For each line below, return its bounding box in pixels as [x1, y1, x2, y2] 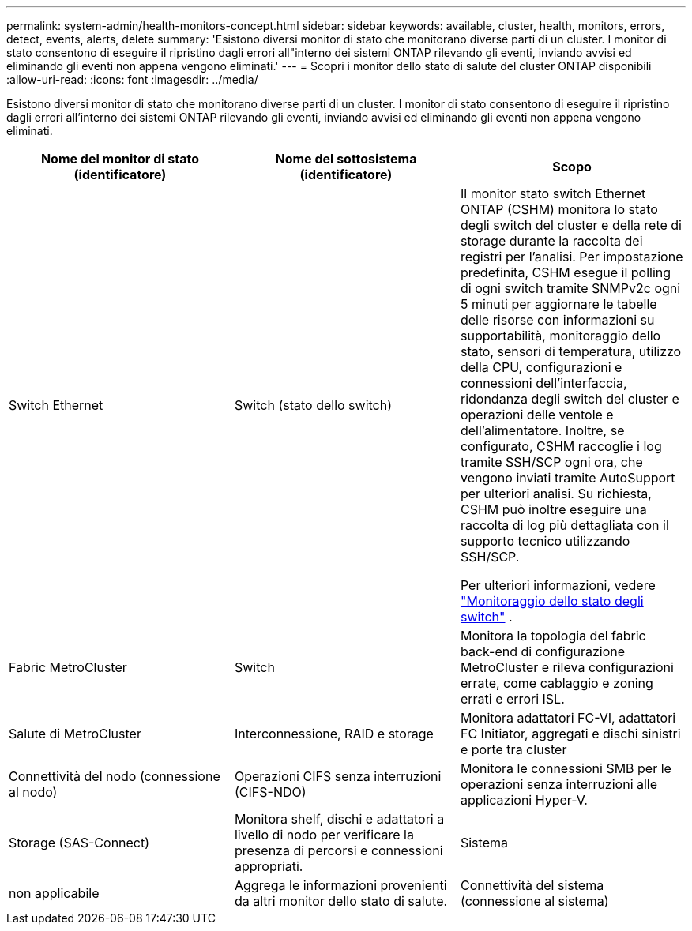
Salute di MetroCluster [9, 726, 141, 741]
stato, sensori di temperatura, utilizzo [460, 343, 682, 359]
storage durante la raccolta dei [460, 233, 643, 249]
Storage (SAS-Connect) [9, 835, 150, 850]
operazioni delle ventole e [460, 407, 614, 422]
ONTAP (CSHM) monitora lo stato [460, 201, 658, 217]
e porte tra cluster [460, 741, 567, 757]
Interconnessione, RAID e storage [234, 726, 434, 741]
